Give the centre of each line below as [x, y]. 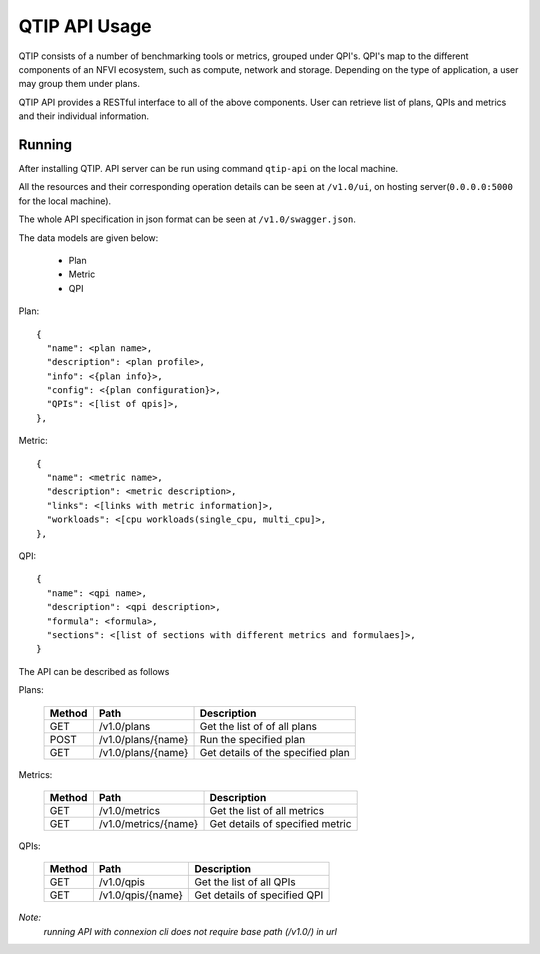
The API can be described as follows [94, 671]
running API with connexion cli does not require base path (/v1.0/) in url [190, 931]
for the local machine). [65, 201]
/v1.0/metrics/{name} [148, 823]
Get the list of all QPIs [245, 882]
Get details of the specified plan [274, 752]
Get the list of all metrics [267, 810]
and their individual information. [84, 116]
